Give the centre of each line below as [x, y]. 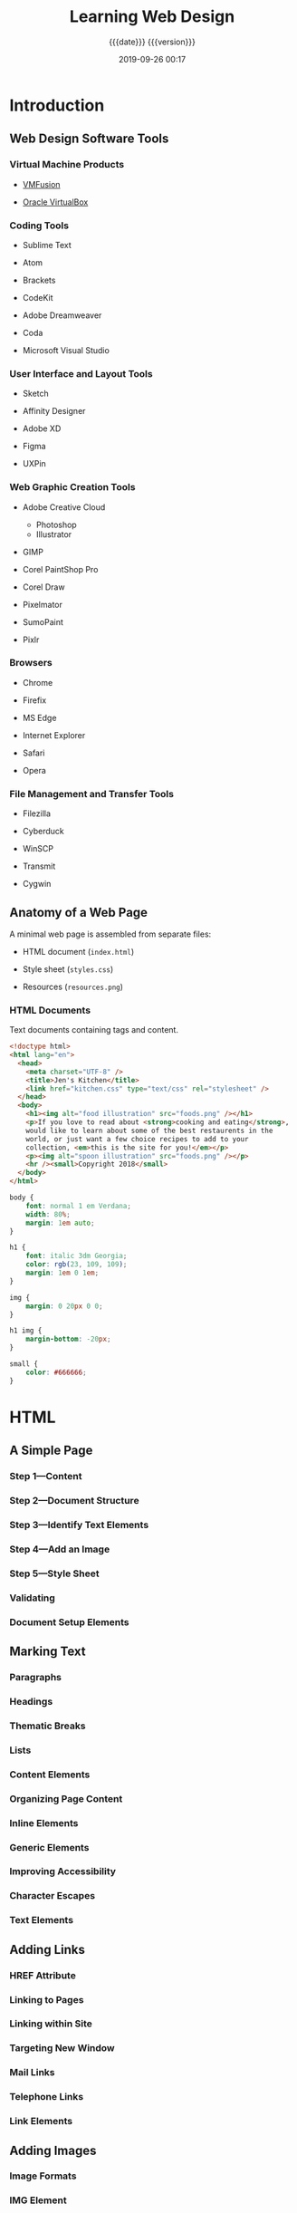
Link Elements [41, 2122]
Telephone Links [47, 2097]
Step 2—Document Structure [74, 1501]
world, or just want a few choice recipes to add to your [137, 1139]
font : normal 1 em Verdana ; [78, 1206]
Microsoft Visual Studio [66, 350]
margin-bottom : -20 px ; [68, 1339]
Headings [31, 1701]
